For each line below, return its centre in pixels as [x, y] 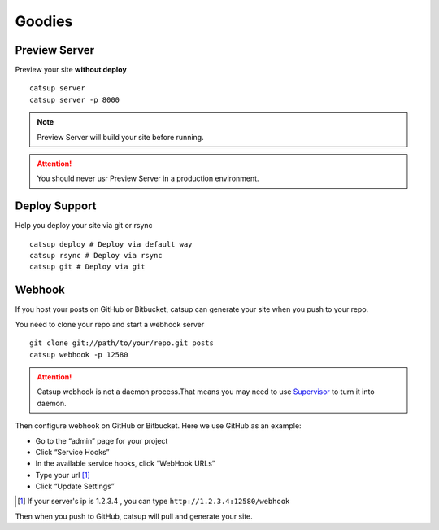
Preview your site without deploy [71, 70]
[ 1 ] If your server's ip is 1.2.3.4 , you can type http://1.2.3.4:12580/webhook [154, 502]
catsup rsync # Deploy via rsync [96, 256]
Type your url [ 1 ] [63, 475]
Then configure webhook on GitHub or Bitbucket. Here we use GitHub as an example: [158, 426]
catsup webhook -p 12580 [79, 355]
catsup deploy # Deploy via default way [111, 244]
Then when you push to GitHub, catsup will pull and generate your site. [134, 516]
